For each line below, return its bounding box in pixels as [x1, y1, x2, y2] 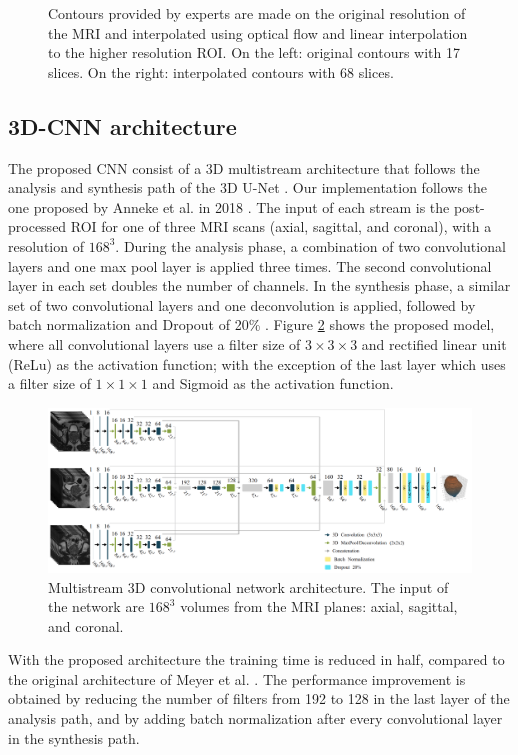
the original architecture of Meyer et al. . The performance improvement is [8, 668, 466, 689]
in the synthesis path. [8, 727, 140, 748]
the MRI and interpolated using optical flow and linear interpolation [48, 22, 468, 43]
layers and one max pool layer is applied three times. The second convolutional [8, 255, 492, 276]
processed [8, 216, 67, 237]
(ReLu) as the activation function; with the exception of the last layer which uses [8, 353, 506, 374]
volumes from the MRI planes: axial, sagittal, [180, 596, 458, 617]
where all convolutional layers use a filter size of [8, 333, 301, 354]
